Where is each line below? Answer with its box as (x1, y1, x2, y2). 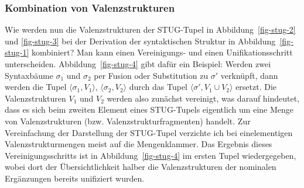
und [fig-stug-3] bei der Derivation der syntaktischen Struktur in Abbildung (5, 34, 276, 47)
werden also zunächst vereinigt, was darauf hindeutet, (107, 92, 300, 104)
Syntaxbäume (5, 69, 53, 81)
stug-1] (5, 46, 29, 58)
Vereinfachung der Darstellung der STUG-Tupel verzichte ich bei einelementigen (5, 126, 293, 138)
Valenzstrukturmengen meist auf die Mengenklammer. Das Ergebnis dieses (5, 138, 272, 150)
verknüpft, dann (220, 69, 278, 81)
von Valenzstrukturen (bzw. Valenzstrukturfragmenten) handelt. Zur (5, 114, 251, 127)
